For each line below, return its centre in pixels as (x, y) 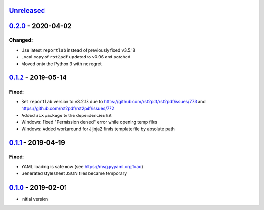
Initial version (35, 199)
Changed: (21, 40)
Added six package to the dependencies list (66, 115)
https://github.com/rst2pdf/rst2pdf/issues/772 (68, 108)
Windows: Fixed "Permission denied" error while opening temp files (89, 122)
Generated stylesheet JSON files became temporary (74, 173)
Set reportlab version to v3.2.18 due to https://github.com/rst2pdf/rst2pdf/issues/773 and (113, 101)
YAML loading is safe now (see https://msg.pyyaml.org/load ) (82, 167)
